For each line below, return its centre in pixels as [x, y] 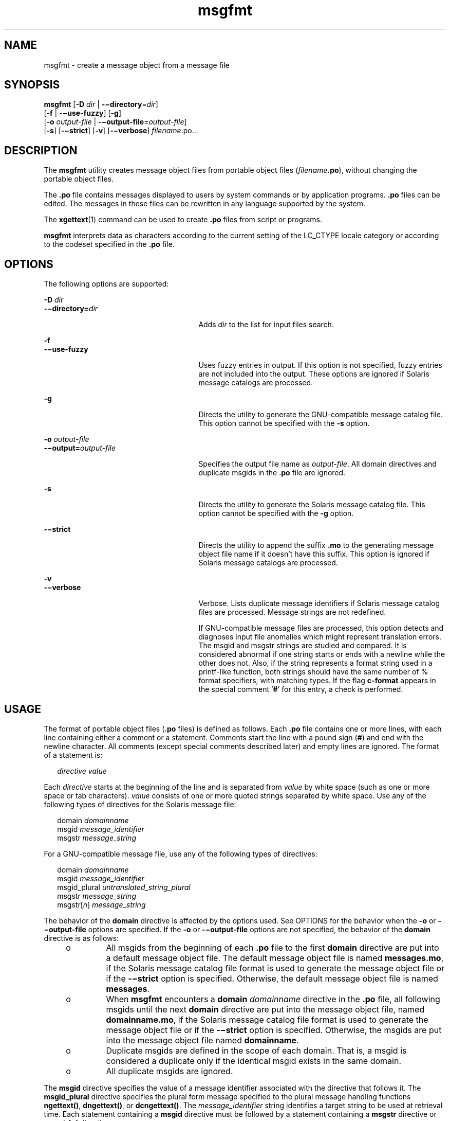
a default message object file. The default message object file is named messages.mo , [275, 958]
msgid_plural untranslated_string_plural [124, 887]
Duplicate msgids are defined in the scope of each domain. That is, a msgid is [256, 1050]
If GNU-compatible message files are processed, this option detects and [321, 628]
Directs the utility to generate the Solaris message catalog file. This [312, 505]
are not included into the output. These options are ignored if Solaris [314, 374]
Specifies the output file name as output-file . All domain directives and [317, 464]
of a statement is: [73, 755]
